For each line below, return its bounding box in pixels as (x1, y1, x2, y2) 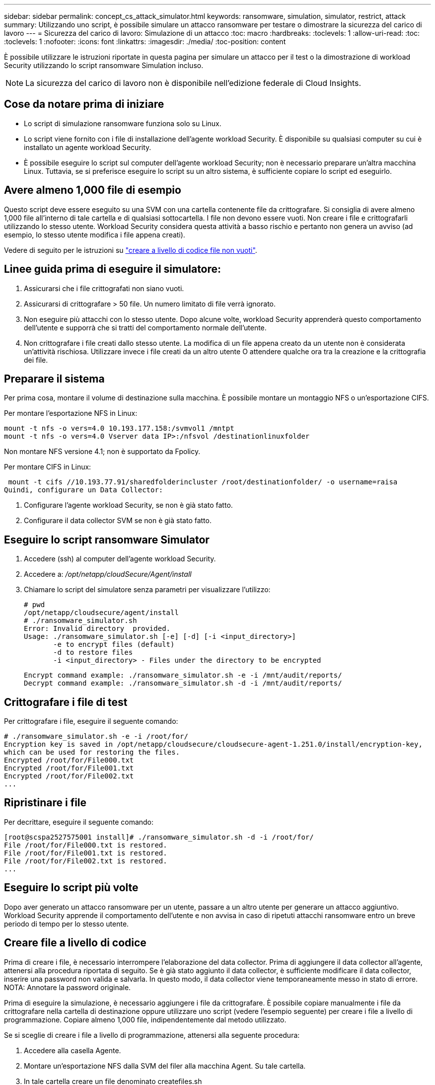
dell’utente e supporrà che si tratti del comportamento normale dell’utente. (24, 323, 267, 332)
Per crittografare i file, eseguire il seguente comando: (4, 717, 178, 726)
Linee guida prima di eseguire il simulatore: (4, 263, 221, 276)
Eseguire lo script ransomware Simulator (4, 533, 210, 546)
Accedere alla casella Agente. (24, 1046, 121, 1055)
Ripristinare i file (4, 796, 87, 809)
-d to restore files (53, 648, 133, 657)
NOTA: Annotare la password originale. (4, 983, 131, 992)
